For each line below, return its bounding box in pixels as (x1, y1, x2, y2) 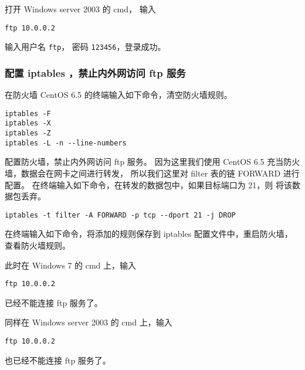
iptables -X (5, 119, 51, 128)
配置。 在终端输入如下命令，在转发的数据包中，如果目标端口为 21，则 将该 (5, 178, 292, 191)
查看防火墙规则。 (5, 239, 70, 251)
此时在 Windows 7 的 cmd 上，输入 (5, 259, 137, 271)
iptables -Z (5, 129, 51, 138)
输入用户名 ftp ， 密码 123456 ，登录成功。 (5, 40, 166, 53)
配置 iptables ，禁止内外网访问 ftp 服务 (5, 65, 186, 80)
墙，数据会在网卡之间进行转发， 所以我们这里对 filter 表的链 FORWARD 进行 (5, 167, 300, 179)
